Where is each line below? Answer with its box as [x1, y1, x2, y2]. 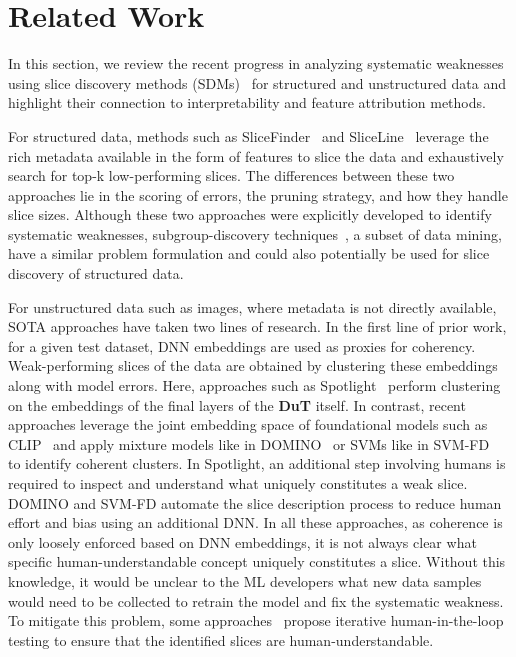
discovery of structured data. [8, 263, 184, 284]
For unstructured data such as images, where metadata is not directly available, [8, 296, 497, 317]
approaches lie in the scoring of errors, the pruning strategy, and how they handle [8, 184, 508, 205]
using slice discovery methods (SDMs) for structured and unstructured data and [8, 72, 507, 93]
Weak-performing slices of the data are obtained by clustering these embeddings [8, 355, 498, 376]
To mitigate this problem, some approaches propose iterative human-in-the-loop [8, 610, 504, 631]
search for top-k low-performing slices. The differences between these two [8, 165, 455, 186]
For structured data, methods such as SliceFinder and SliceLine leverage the [8, 125, 489, 146]
